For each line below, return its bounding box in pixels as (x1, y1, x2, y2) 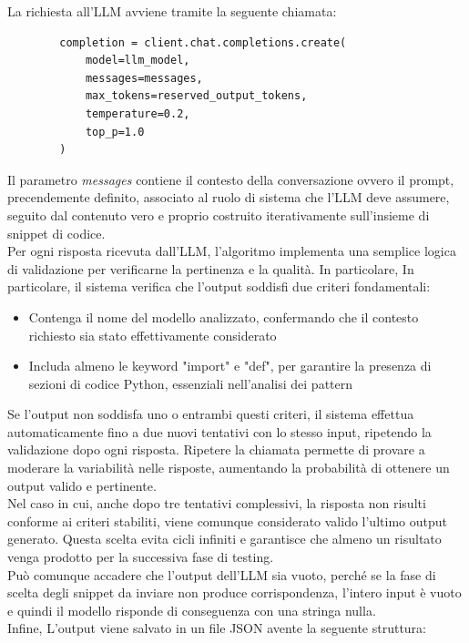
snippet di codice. (7, 223, 106, 242)
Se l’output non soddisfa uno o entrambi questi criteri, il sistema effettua (7, 404, 414, 424)
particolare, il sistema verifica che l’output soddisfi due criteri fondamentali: (7, 277, 431, 296)
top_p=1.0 (85, 125, 145, 138)
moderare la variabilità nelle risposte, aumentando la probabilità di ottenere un (7, 458, 450, 477)
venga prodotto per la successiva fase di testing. (7, 547, 274, 566)
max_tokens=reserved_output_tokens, (85, 89, 308, 103)
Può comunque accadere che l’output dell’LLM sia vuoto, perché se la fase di (7, 565, 436, 584)
